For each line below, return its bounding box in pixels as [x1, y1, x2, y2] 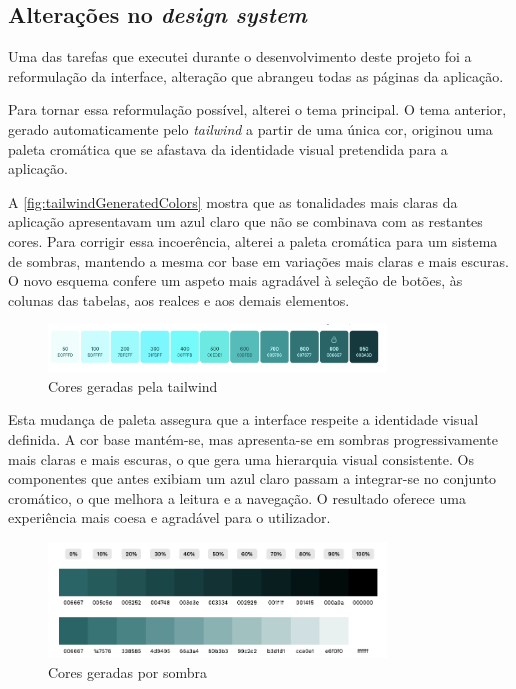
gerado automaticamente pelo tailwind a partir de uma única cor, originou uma [8, 118, 493, 139]
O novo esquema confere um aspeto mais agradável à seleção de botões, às [8, 270, 463, 291]
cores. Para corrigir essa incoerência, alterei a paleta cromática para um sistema [8, 230, 498, 251]
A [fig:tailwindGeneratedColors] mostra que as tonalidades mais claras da [8, 191, 458, 212]
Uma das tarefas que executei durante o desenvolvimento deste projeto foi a [8, 46, 472, 67]
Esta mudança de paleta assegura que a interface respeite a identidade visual [8, 409, 479, 430]
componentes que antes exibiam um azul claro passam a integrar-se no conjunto [8, 468, 497, 489]
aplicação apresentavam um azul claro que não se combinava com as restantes [8, 211, 483, 232]
